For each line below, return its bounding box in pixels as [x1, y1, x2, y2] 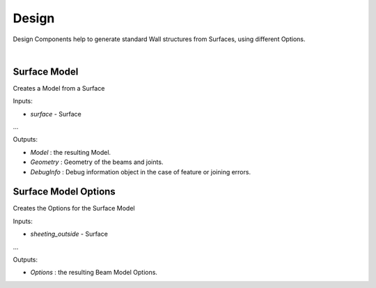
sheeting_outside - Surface [30, 230, 108, 238]
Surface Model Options [13, 185, 116, 198]
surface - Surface [30, 109, 81, 118]
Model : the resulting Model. [30, 148, 111, 156]
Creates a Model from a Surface [13, 84, 105, 92]
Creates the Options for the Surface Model [13, 204, 135, 213]
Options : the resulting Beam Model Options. [30, 268, 158, 277]
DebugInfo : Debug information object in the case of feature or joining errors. [30, 167, 251, 176]
